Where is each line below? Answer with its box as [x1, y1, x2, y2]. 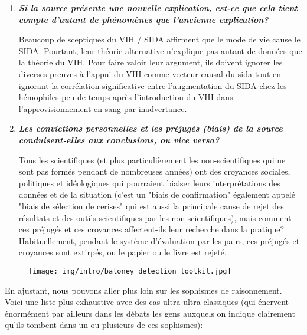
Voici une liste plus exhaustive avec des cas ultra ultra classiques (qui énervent [5, 295, 289, 308]
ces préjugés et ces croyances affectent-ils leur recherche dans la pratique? [18, 223, 285, 235]
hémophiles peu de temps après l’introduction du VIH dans [18, 91, 233, 103]
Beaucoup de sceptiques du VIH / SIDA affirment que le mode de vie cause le [18, 33, 301, 45]
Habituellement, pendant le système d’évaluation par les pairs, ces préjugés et [18, 234, 300, 247]
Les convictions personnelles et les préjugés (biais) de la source [18, 122, 283, 134]
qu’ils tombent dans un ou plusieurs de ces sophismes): [5, 318, 203, 331]
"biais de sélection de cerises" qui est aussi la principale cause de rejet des [18, 199, 284, 212]
